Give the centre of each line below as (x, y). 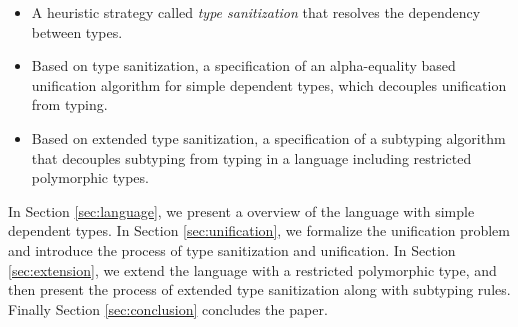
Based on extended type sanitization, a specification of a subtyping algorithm (268, 137)
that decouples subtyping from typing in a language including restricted (251, 157)
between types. (77, 31)
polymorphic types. (90, 177)
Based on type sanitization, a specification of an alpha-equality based (243, 65)
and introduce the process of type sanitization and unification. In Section (232, 249)
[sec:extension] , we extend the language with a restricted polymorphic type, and (252, 269)
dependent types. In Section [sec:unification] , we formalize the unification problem (259, 230)
